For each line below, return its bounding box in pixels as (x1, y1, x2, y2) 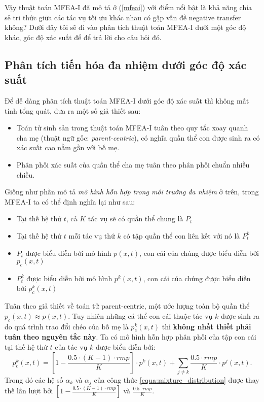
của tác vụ (55, 342, 88, 352)
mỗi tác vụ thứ (68, 230, 115, 241)
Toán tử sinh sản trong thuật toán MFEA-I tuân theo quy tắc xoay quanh (16, 122, 248, 133)
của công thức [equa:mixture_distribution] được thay (94, 374, 259, 385)
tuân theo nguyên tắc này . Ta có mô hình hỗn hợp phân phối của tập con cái (5, 331, 256, 342)
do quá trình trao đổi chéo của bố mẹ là (5, 321, 129, 331)
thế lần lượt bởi (5, 385, 53, 396)
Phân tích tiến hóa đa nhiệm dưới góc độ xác (5, 56, 247, 72)
